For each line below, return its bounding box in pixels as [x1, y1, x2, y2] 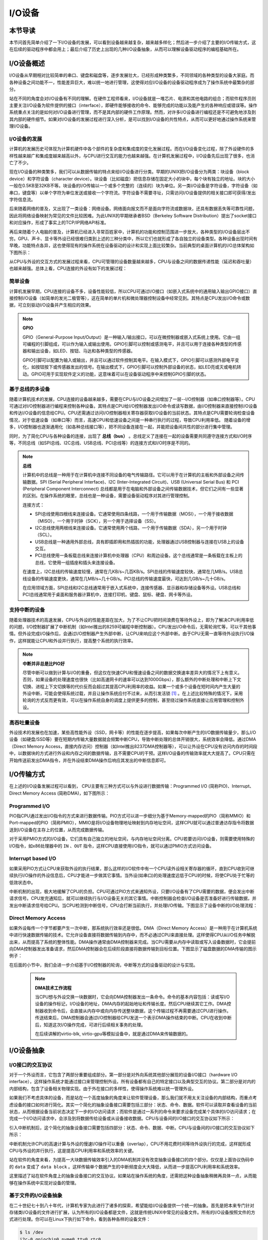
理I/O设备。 [9, 123, 33, 129]
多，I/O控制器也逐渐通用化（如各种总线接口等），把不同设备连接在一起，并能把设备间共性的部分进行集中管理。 [9, 424, 235, 430]
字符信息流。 [9, 196, 36, 202]
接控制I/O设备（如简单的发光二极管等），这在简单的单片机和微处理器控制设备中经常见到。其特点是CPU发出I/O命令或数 [9, 295, 250, 301]
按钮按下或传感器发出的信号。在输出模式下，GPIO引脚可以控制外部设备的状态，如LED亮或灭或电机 [35, 364, 237, 370]
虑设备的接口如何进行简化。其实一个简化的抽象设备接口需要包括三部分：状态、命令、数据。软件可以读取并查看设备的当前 [9, 1102, 257, 1108]
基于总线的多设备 [9, 386, 50, 393]
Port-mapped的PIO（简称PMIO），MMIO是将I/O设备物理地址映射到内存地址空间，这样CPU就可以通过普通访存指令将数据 [9, 820, 254, 826]
